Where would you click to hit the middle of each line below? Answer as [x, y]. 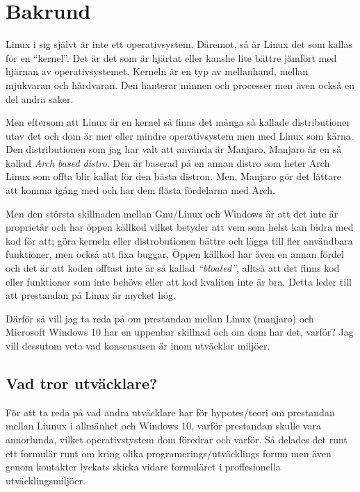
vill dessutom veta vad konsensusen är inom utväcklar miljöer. [138, 345]
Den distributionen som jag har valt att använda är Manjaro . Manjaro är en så [174, 149]
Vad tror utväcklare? [82, 383]
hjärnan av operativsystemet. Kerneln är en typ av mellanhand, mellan [157, 71]
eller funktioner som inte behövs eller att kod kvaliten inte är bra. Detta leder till [179, 281]
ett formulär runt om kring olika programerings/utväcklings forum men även [169, 453]
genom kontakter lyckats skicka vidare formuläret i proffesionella [143, 467]
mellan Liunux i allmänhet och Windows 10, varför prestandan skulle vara [164, 426]
